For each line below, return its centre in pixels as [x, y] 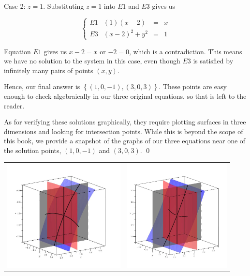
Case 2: [15, 6]
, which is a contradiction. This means [185, 51]
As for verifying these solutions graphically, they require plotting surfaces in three [125, 122]
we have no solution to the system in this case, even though [92, 61]
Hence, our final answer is [42, 86]
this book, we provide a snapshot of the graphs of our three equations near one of [125, 141]
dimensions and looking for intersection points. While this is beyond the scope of [124, 131]
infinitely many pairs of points [49, 70]
